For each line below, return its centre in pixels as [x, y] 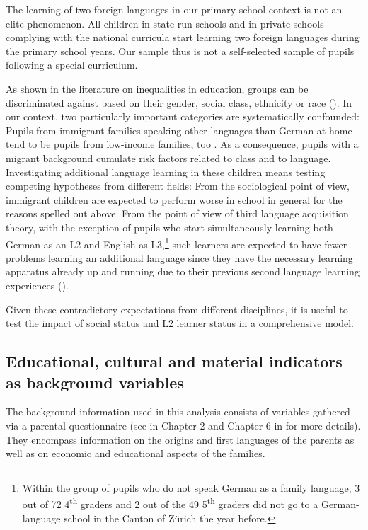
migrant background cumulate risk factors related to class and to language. [168, 157]
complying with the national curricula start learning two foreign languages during [183, 37]
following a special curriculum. [72, 65]
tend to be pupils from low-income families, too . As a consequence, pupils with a [182, 144]
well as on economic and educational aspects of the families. [136, 453]
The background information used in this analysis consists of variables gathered [178, 411]
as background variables [95, 382]
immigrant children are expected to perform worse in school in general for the [174, 199]
